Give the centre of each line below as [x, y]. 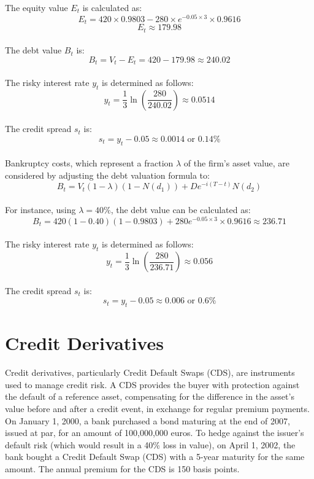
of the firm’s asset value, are [237, 163]
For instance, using [40, 210]
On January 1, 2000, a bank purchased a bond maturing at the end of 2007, [147, 420]
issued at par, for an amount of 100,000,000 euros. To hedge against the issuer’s [155, 433]
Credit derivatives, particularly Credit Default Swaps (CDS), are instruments [150, 372]
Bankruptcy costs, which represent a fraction [89, 163]
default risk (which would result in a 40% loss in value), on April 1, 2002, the [150, 444]
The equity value [36, 7]
